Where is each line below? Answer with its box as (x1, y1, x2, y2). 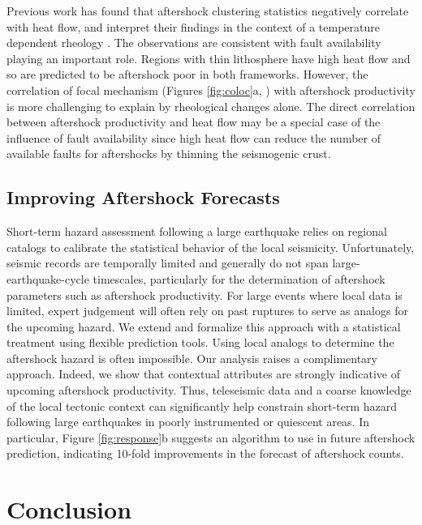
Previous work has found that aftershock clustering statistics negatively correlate (6, 2, 409, 19)
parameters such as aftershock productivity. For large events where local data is (6, 286, 403, 303)
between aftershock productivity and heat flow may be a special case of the (6, 113, 381, 130)
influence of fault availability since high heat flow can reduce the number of (6, 129, 381, 146)
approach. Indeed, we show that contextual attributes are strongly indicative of (6, 365, 400, 382)
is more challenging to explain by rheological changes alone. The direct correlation (6, 97, 416, 114)
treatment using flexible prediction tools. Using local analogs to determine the (6, 334, 394, 351)
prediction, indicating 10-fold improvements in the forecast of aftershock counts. (6, 445, 404, 462)
